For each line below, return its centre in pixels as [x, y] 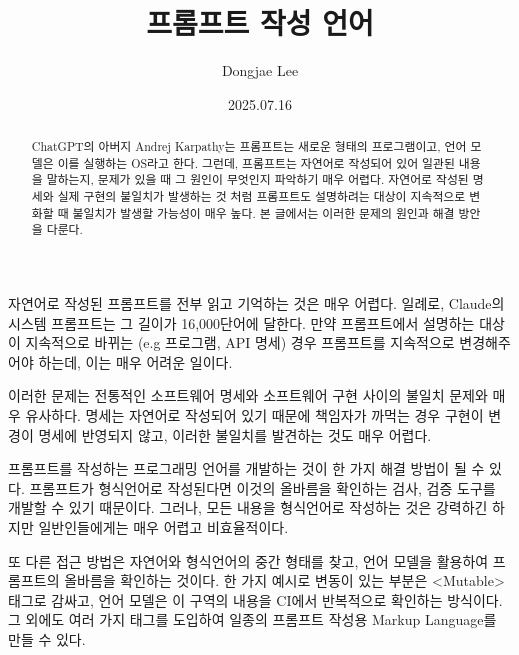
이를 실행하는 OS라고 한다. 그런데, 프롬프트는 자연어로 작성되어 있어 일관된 [256, 162]
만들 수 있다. [47, 638]
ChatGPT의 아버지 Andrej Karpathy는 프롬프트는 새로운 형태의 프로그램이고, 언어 [249, 146]
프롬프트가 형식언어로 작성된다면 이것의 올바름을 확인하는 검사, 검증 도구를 [262, 487]
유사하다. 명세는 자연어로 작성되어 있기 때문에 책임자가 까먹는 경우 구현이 [254, 415]
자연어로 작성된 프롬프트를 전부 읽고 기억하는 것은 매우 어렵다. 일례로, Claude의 [256, 303]
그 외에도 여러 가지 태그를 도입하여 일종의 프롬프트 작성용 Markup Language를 [252, 619]
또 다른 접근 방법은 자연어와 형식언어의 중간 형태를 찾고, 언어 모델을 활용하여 [248, 560]
